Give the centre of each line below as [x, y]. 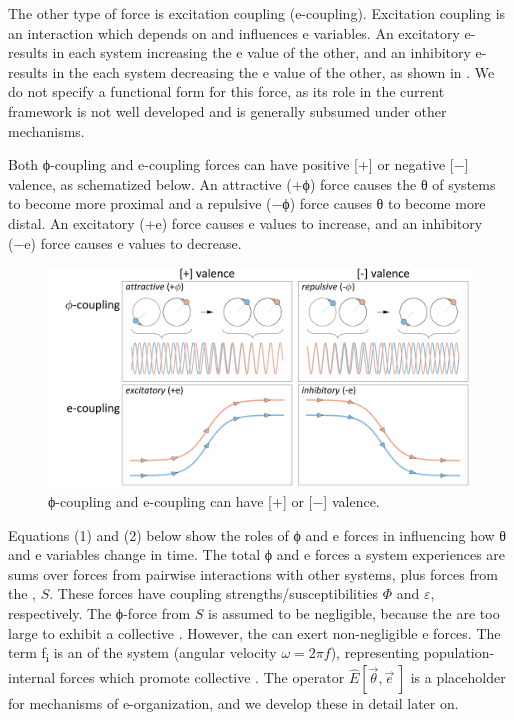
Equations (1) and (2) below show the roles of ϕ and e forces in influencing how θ [257, 534]
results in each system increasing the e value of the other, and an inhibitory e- [247, 52]
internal [32, 677]
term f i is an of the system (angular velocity [142, 653]
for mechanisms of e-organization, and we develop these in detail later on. [233, 703]
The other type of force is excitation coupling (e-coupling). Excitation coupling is [257, 13]
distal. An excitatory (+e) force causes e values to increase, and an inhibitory [245, 222]
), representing [375, 652]
